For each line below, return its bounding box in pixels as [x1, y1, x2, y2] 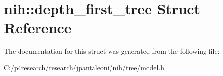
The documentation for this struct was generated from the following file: [4, 46, 220, 56]
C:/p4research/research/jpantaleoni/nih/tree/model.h [4, 62, 164, 72]
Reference [4, 18, 72, 38]
